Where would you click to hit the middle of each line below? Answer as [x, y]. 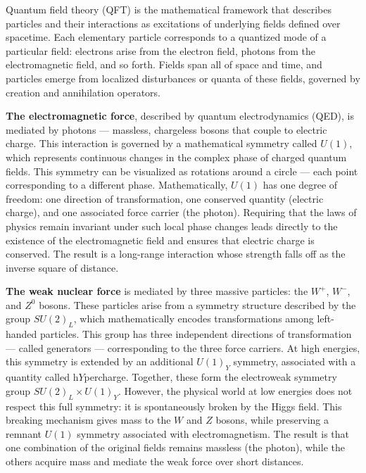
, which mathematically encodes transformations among [194, 319]
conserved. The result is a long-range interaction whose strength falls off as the [176, 254]
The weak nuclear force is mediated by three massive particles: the [157, 291]
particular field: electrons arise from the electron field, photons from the [160, 50]
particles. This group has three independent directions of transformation [196, 334]
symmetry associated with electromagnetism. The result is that [213, 433]
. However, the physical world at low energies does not [235, 390]
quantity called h [42, 377]
